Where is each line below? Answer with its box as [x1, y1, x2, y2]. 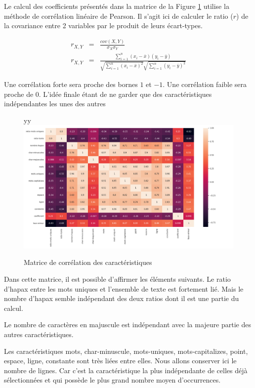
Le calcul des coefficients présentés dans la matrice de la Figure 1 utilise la [4, 1, 229, 11]
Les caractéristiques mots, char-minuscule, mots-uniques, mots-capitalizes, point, [4, 345, 248, 356]
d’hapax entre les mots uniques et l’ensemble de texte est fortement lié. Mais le [4, 283, 244, 294]
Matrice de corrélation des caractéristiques [24, 257, 152, 267]
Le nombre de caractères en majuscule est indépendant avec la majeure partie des [4, 319, 251, 330]
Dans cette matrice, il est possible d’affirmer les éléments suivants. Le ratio [4, 273, 231, 284]
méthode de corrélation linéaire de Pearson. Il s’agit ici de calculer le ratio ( [4, 10, 233, 21]
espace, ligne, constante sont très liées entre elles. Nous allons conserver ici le [4, 355, 237, 366]
